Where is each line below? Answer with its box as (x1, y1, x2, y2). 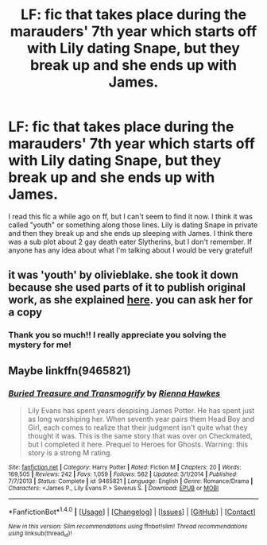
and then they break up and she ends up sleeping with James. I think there (8, 228, 253, 238)
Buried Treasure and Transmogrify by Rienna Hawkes (8, 388, 221, 399)
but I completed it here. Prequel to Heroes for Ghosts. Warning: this (27, 439, 249, 449)
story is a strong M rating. (27, 447, 113, 458)
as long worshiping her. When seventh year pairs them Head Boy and (27, 414, 255, 423)
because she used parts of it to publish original (8, 280, 246, 295)
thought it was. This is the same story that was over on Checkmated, (27, 431, 253, 440)
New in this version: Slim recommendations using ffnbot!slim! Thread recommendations (8, 522, 248, 530)
